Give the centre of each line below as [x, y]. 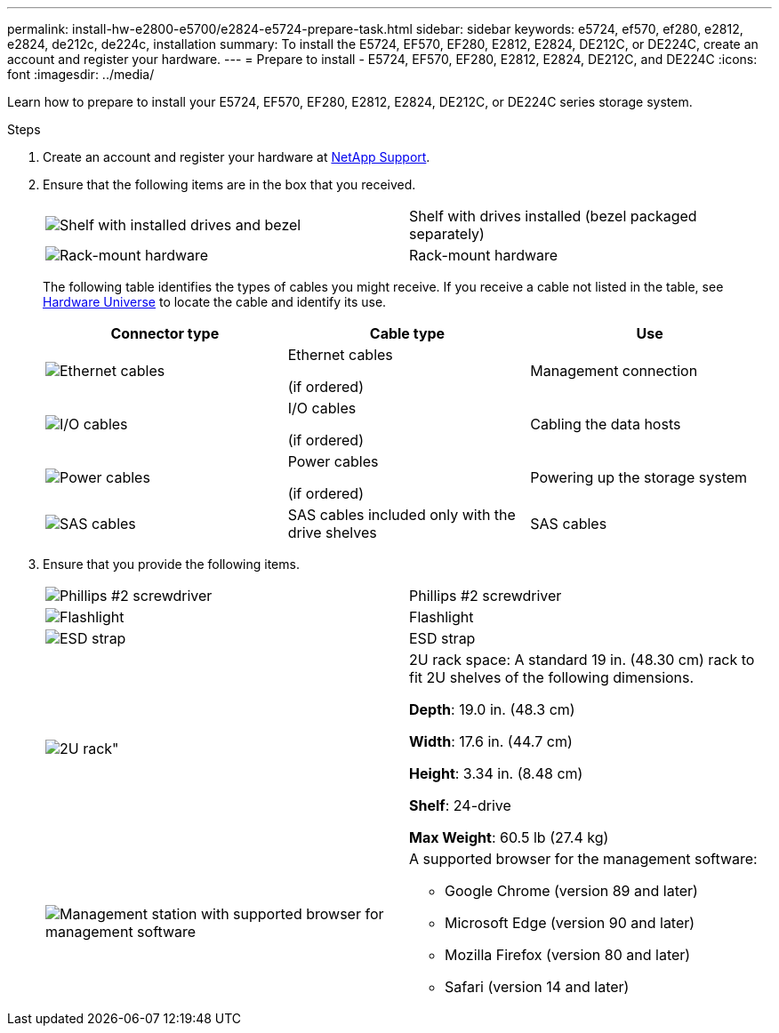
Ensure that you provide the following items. [171, 564]
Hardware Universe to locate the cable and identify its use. [215, 302]
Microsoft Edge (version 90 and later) [570, 923]
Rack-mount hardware [484, 255]
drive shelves [332, 533]
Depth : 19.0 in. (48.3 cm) [492, 709]
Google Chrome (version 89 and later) [571, 891]
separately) [447, 234]
